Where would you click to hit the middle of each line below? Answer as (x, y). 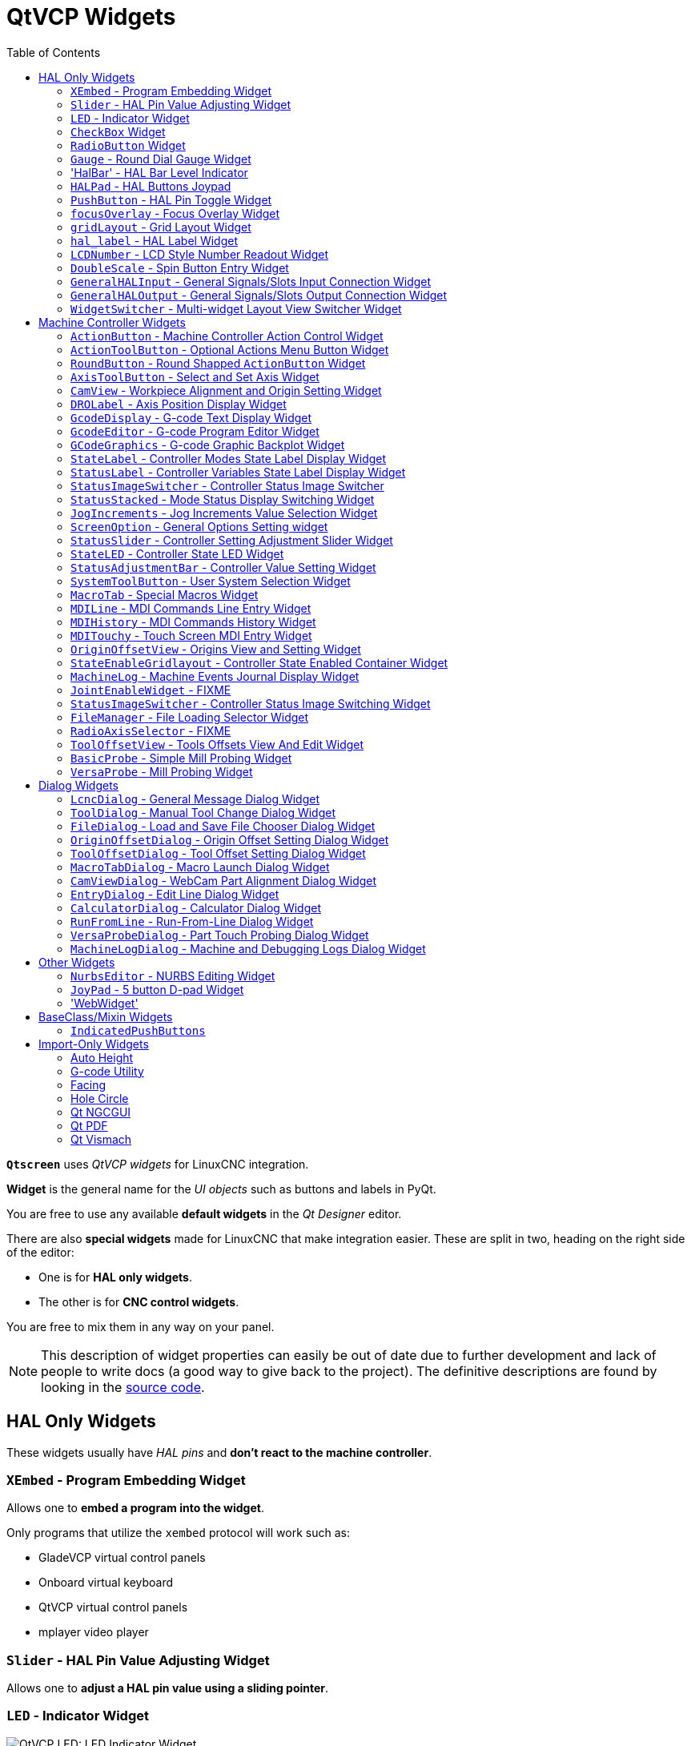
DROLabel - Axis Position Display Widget (179, 404)
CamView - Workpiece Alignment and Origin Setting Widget (226, 390)
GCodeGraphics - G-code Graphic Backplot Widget (208, 445)
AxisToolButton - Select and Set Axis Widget (195, 376)
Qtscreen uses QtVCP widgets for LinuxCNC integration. (158, 1164)
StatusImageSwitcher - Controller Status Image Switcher (227, 485)
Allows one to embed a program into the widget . (135, 1508)
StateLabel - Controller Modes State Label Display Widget (229, 458)
